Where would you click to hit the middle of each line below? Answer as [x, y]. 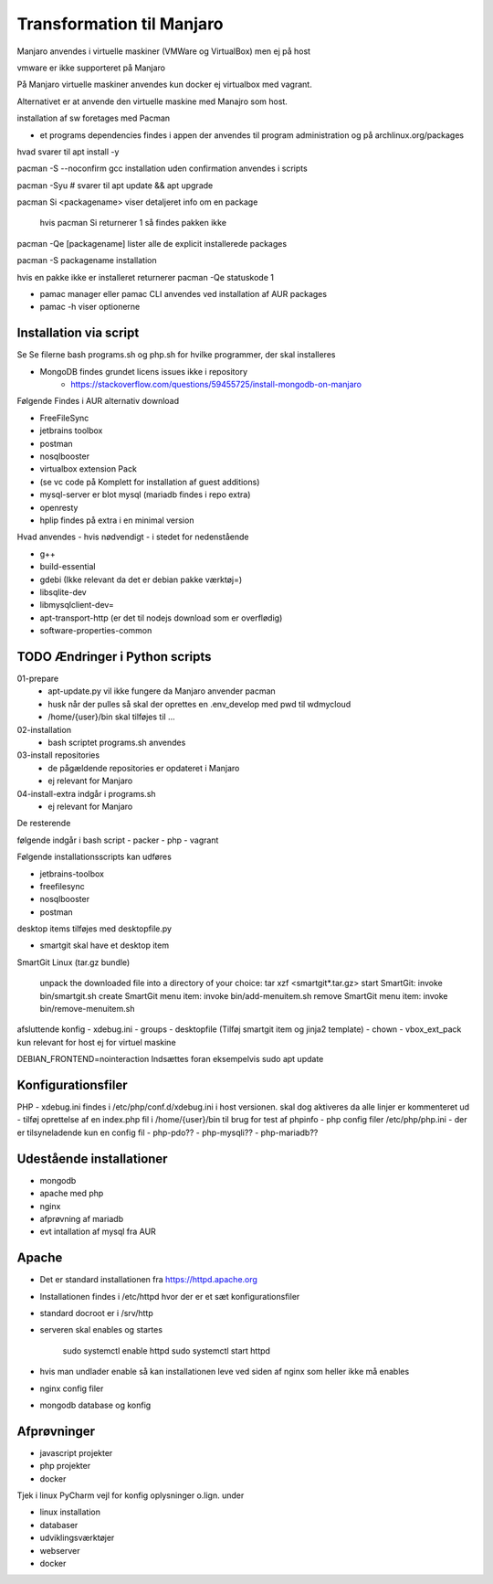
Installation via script [78, 333]
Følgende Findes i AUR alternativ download [98, 401]
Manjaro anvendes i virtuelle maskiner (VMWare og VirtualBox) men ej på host [163, 51]
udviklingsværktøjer [77, 1538]
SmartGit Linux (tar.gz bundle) [73, 962]
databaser [59, 1525]
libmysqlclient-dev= [77, 605]
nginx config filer [72, 1388]
